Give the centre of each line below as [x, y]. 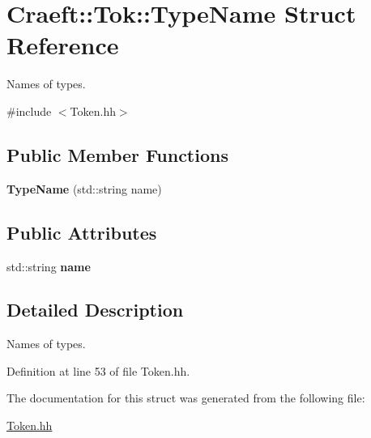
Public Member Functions [117, 154]
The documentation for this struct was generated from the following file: [186, 398]
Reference [63, 45]
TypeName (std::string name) [84, 188]
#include [29, 111]
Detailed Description [95, 310]
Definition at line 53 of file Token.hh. [98, 370]
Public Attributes [82, 232]
